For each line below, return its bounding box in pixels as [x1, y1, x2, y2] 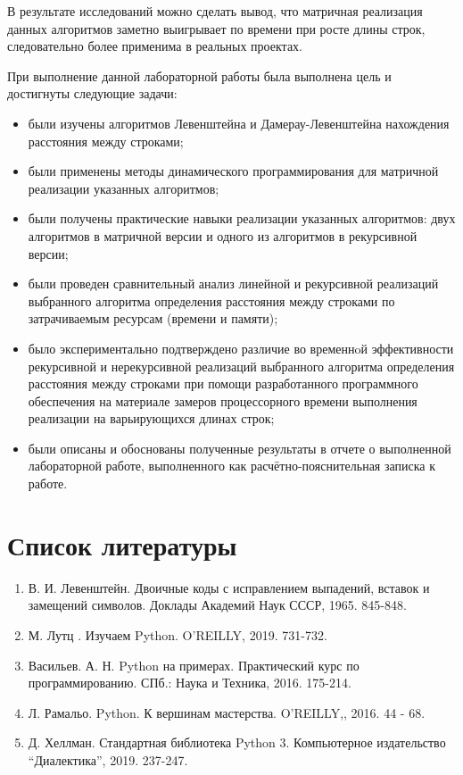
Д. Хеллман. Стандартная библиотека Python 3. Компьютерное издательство [28, 733, 446, 752]
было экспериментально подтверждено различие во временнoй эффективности [28, 338, 454, 357]
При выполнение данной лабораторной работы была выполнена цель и [7, 66, 392, 85]
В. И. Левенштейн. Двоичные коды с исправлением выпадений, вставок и [28, 578, 430, 596]
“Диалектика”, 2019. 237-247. [28, 750, 188, 769]
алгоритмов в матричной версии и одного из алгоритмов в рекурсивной [28, 226, 418, 245]
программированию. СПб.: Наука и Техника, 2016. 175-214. [28, 673, 351, 692]
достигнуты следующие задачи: [7, 84, 178, 103]
